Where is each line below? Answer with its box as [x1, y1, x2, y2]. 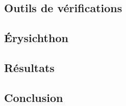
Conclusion [4, 89, 63, 105]
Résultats [4, 59, 55, 75]
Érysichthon [4, 30, 68, 46]
